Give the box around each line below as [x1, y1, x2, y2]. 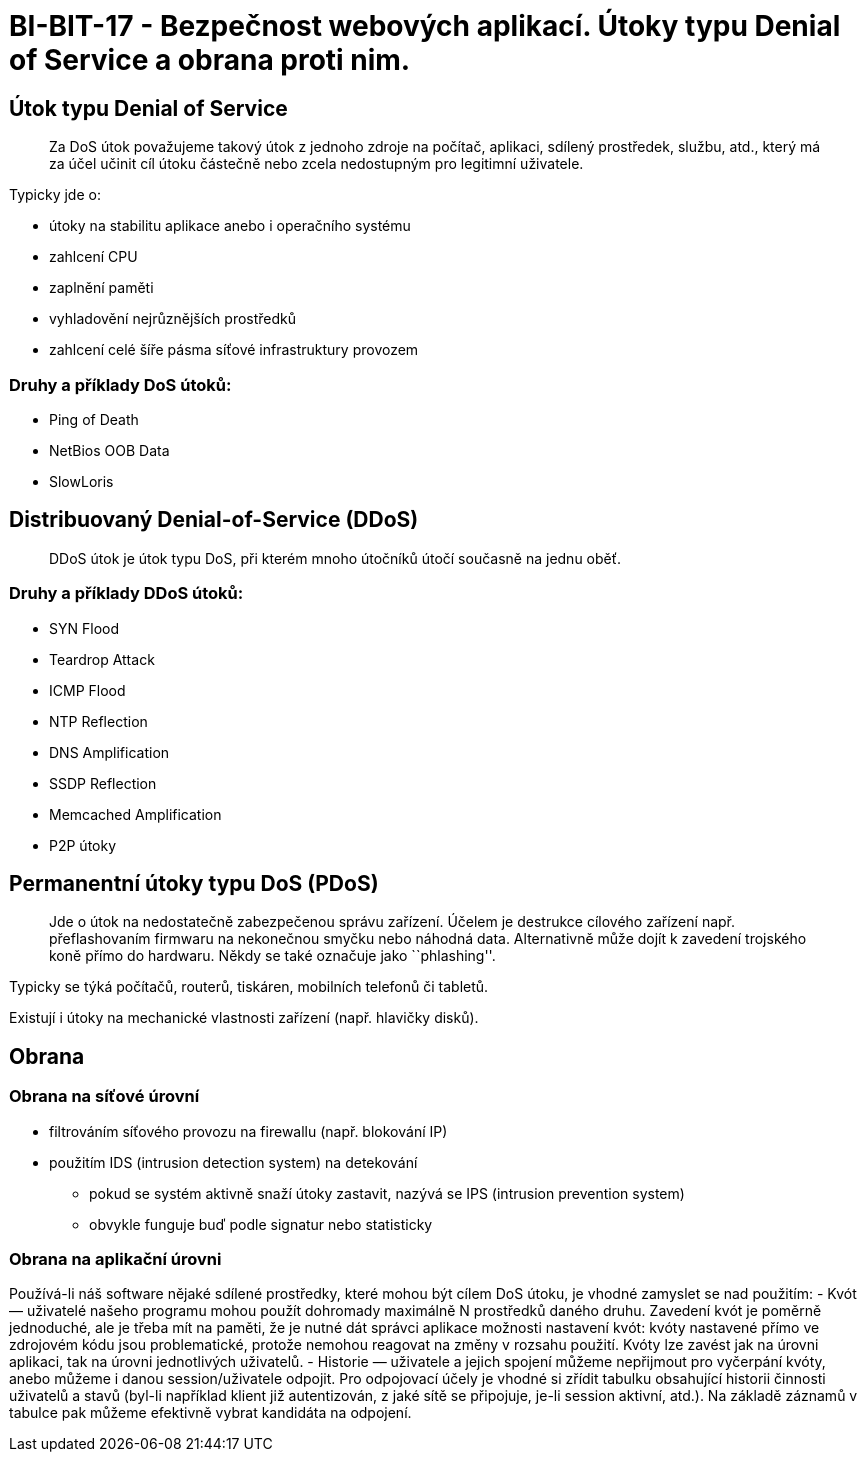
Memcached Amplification [49, 805, 222, 823]
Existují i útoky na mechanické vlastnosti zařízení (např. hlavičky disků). [9, 1009, 479, 1027]
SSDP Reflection [49, 774, 157, 792]
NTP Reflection [49, 712, 148, 730]
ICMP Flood [49, 681, 126, 699]
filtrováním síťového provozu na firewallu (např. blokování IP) [49, 1122, 448, 1140]
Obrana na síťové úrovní [9, 1086, 200, 1107]
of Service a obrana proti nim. [9, 43, 411, 77]
